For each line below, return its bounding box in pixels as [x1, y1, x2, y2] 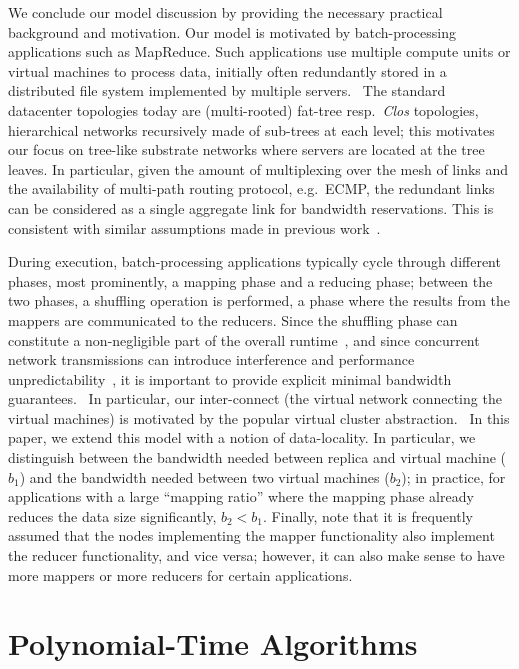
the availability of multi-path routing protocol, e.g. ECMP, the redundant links [8, 178, 495, 199]
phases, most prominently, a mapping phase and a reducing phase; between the [8, 270, 493, 291]
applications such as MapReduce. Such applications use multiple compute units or [8, 41, 511, 62]
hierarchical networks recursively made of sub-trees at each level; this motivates [8, 119, 495, 140]
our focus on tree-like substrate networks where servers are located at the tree [8, 139, 485, 160]
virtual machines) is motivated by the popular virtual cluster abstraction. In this [8, 407, 510, 428]
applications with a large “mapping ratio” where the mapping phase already [8, 486, 474, 507]
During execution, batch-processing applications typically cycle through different [8, 251, 501, 272]
